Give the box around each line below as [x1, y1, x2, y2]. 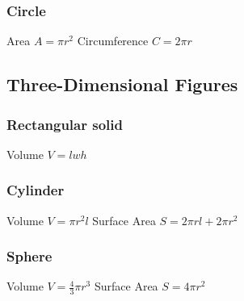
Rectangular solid [6, 114, 123, 134]
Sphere [6, 246, 53, 266]
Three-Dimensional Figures [6, 72, 238, 97]
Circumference [77, 32, 149, 49]
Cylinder [6, 180, 65, 200]
